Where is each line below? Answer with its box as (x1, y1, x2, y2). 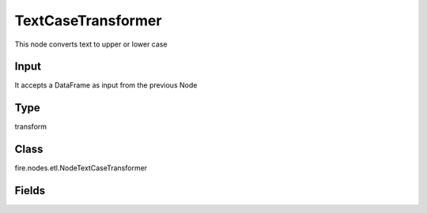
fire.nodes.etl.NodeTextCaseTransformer (14, 163, 148, 173)
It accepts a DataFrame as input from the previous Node (14, 80, 198, 90)
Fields (14, 184, 46, 197)
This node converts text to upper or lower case (14, 39, 168, 49)
